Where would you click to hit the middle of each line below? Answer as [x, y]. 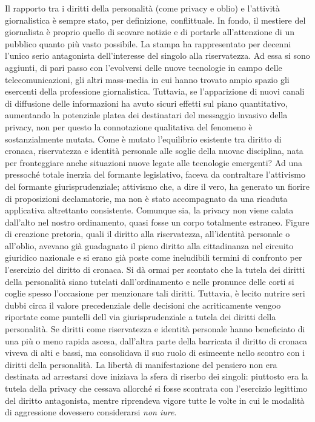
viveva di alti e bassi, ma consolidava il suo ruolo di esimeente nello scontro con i [155, 353]
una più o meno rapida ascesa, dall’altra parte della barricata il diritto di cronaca [156, 340]
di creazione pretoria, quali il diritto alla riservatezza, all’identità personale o [148, 234]
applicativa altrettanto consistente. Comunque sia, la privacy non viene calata [149, 210]
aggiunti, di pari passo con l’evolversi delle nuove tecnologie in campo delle [144, 67]
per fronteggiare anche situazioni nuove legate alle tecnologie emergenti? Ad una [154, 162]
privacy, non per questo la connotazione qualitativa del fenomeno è [129, 126]
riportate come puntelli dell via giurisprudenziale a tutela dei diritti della [141, 317]
